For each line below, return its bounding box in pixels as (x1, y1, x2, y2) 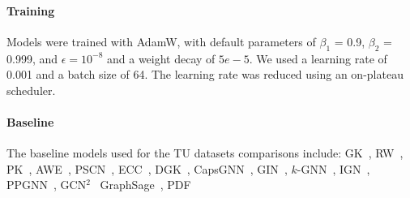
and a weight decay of (107, 49, 216, 67)
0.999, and (6, 49, 58, 67)
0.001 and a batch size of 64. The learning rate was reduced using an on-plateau (6, 66, 404, 83)
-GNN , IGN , (297, 160, 370, 177)
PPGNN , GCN (6, 176, 87, 193)
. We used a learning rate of (249, 49, 387, 67)
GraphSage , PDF (100, 176, 191, 193)
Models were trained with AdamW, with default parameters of (6, 32, 316, 49)
